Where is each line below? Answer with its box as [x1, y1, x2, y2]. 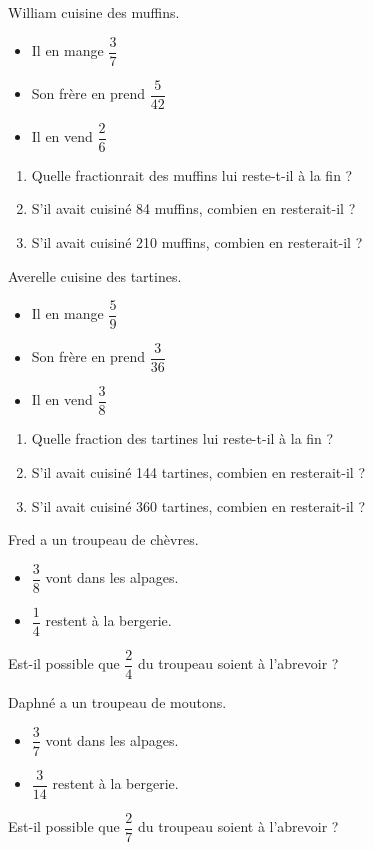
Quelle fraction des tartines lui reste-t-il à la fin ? [31, 428, 334, 449]
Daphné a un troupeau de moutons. [8, 691, 227, 712]
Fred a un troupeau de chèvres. [8, 529, 199, 550]
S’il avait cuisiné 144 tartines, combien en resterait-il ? [31, 461, 366, 482]
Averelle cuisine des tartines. [8, 265, 182, 286]
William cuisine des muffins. [8, 2, 180, 22]
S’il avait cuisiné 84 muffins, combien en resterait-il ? [31, 198, 356, 219]
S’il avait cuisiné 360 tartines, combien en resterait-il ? [31, 495, 366, 516]
